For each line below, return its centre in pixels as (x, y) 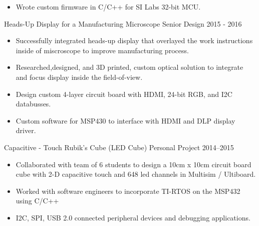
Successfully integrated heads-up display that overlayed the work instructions (134, 40)
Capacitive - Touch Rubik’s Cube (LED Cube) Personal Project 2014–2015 (119, 147)
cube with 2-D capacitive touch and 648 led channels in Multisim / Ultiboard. (136, 174)
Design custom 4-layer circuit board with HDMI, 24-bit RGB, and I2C (124, 94)
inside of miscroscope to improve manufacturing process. (102, 50)
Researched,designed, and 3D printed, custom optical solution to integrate (129, 67)
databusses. (33, 104)
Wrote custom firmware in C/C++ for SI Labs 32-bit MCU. (108, 7)
